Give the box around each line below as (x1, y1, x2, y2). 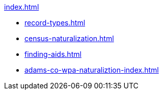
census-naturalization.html (24, 34, 114, 43)
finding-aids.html (24, 50, 81, 58)
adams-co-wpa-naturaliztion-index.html (24, 66, 159, 74)
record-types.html (24, 18, 86, 27)
